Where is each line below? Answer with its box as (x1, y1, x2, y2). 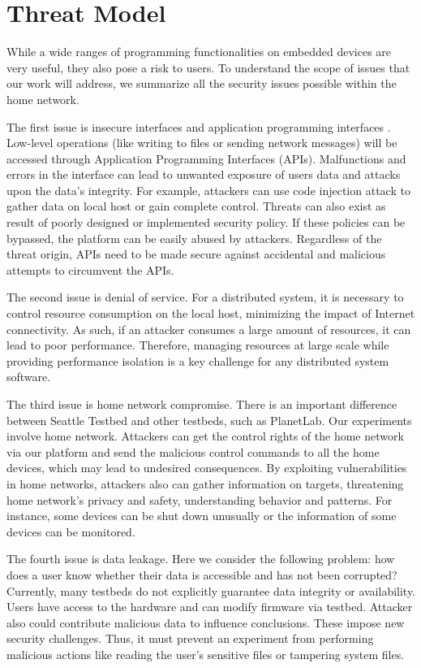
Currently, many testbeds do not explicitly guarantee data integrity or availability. (6, 582, 416, 599)
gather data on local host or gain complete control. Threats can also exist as (6, 197, 386, 215)
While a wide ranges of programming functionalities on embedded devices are (6, 43, 392, 60)
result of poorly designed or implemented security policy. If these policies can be (6, 214, 406, 231)
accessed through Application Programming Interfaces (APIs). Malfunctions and (6, 150, 406, 167)
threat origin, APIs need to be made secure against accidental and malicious (6, 245, 386, 262)
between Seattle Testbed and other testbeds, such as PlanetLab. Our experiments (6, 411, 412, 428)
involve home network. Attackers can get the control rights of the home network (6, 427, 404, 445)
